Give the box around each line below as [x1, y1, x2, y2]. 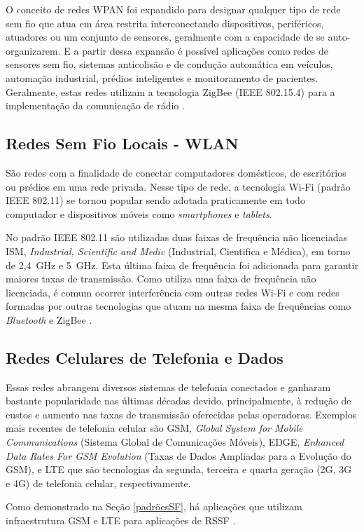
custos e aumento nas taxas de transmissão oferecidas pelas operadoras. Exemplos [6, 407, 357, 421]
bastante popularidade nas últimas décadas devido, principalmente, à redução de [6, 393, 351, 408]
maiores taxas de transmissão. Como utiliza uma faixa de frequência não [6, 271, 316, 286]
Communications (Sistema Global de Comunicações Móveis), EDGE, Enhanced [6, 435, 344, 449]
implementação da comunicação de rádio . [6, 98, 185, 113]
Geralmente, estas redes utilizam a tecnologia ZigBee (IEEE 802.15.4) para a [6, 84, 335, 99]
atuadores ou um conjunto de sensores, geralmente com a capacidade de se [6, 29, 325, 44]
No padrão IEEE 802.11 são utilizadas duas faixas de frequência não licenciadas [6, 230, 347, 245]
